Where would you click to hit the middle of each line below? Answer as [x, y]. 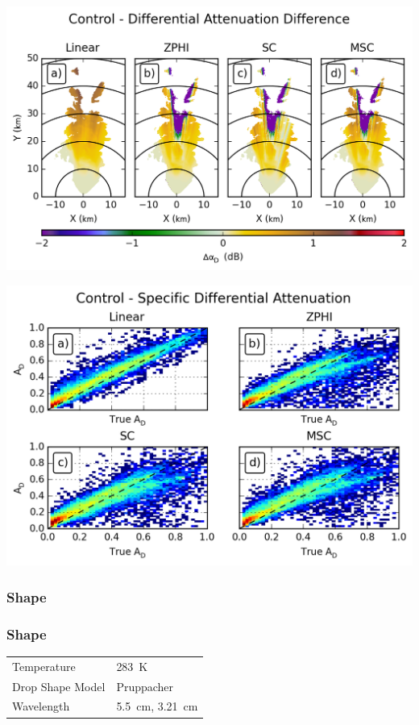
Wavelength [41, 706]
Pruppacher [145, 686]
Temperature [44, 666]
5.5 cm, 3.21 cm [157, 706]
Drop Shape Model [59, 686]
